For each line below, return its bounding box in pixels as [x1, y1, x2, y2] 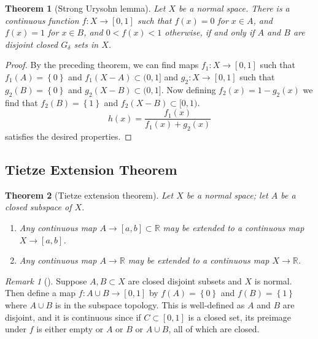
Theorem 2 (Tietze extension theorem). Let [5, 188, 174, 201]
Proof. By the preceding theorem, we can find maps [5, 58, 199, 71]
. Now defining [161, 83, 216, 96]
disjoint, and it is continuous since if [5, 310, 141, 323]
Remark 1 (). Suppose [5, 274, 87, 287]
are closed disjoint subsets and [128, 274, 242, 287]
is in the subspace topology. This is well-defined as [55, 298, 245, 311]
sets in [74, 37, 99, 50]
